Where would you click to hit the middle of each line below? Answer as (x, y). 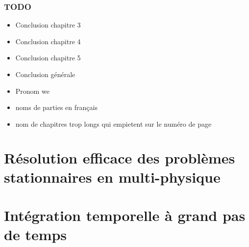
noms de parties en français (56, 107)
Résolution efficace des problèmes (120, 157)
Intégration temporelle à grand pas (125, 215)
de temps (36, 234)
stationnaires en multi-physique (112, 177)
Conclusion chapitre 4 (48, 41)
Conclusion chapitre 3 (48, 25)
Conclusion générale (45, 74)
